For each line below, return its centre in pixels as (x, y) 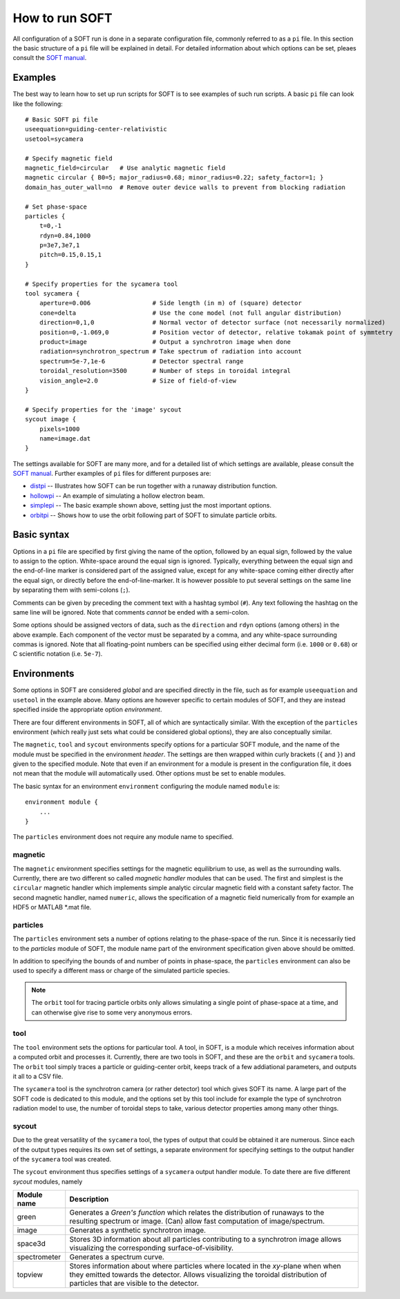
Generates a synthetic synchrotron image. (138, 1231)
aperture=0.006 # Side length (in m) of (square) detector (170, 303)
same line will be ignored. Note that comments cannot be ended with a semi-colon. (131, 612)
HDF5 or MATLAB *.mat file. (52, 907)
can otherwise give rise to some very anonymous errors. (112, 1012)
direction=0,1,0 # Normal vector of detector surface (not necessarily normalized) (212, 323)
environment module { (61, 802)
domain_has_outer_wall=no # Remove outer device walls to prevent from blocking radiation (185, 187)
